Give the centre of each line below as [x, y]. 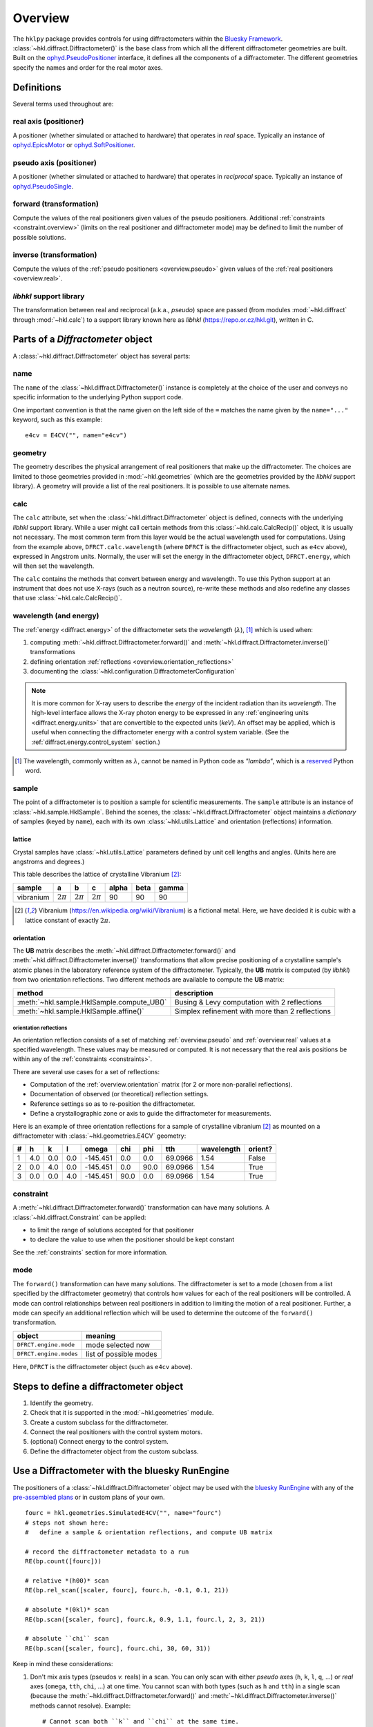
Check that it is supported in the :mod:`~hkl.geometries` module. [122, 1413]
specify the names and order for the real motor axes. [88, 67]
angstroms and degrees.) [49, 861]
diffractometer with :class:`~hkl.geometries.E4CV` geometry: [99, 1136]
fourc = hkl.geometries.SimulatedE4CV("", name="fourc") [124, 1513]
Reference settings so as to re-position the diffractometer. [113, 1104]
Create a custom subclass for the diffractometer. [99, 1422]
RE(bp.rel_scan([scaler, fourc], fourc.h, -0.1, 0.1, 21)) [127, 1590]
